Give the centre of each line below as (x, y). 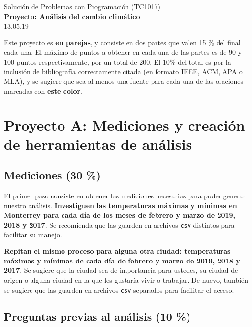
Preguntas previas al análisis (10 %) (97, 316)
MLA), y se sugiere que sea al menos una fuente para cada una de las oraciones (124, 81)
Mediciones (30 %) (52, 175)
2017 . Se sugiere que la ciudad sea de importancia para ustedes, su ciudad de (121, 270)
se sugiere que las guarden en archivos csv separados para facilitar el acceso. (119, 289)
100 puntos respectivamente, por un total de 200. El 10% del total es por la (118, 61)
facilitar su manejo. (33, 234)
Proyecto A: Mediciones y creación (125, 124)
